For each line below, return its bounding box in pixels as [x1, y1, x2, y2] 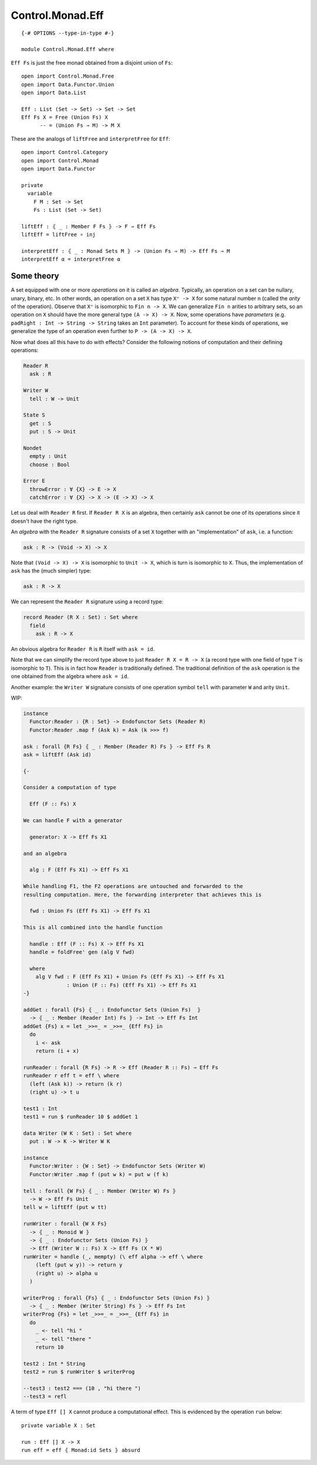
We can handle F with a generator [23, 817, 123, 824]
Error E [23, 478, 45, 485]
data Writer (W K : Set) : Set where [23, 1130, 132, 1136]
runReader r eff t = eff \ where [23, 1072, 120, 1079]
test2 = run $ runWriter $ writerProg [23, 1369, 135, 1376]
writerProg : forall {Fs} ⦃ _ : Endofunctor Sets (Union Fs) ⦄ [23, 1294, 211, 1301]
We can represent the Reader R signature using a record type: [11, 598, 164, 605]
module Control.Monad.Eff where [21, 46, 114, 53]
